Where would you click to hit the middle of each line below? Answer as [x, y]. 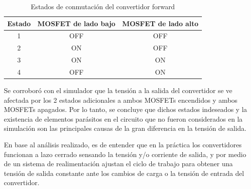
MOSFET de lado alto [160, 23]
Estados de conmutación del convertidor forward [103, 6]
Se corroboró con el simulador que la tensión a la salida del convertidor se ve [118, 90]
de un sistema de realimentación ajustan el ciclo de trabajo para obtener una [118, 164]
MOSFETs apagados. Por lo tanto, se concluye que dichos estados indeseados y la [125, 109]
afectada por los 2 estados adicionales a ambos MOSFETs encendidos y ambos [121, 100]
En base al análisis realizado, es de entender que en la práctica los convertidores [123, 145]
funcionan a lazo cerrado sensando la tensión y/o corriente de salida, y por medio [125, 154]
